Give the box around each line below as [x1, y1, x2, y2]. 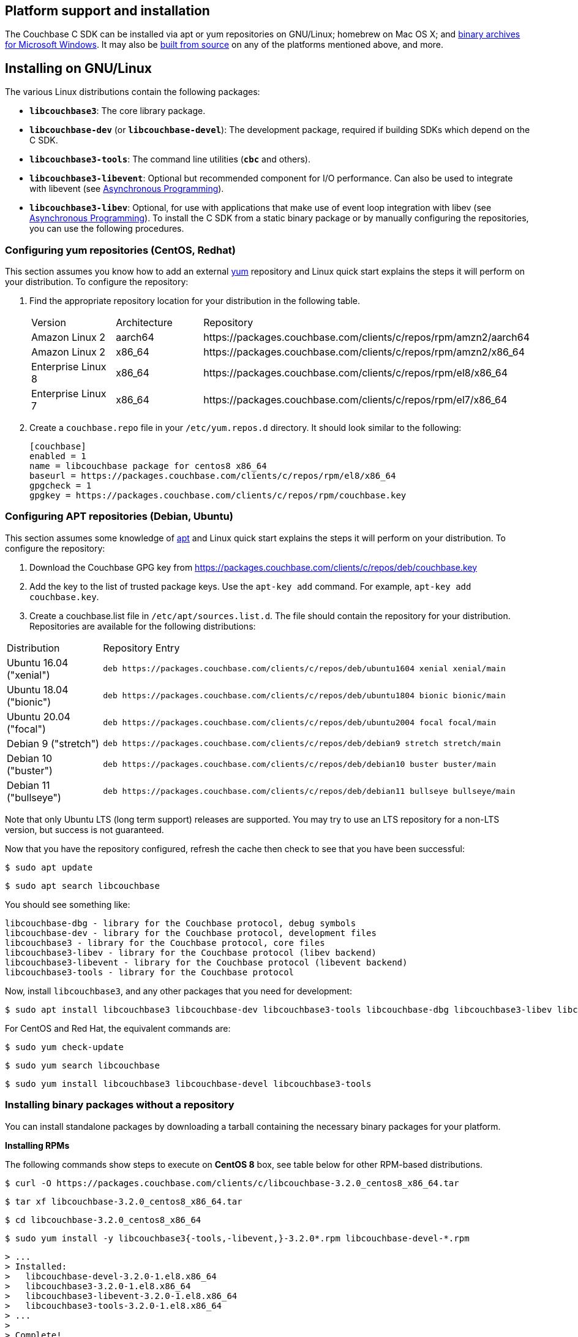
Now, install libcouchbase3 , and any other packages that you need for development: [5, 985, 352, 996]
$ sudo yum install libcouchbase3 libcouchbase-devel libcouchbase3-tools [5, 1078, 372, 1089]
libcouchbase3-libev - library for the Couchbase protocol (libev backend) [5, 947, 377, 958]
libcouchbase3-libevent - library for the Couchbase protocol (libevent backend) [5, 957, 408, 967]
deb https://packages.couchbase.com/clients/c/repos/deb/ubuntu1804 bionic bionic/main [103, 691, 506, 701]
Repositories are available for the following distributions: [29, 620, 256, 631]
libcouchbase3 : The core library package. [29, 105, 206, 116]
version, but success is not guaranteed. [5, 824, 164, 835]
